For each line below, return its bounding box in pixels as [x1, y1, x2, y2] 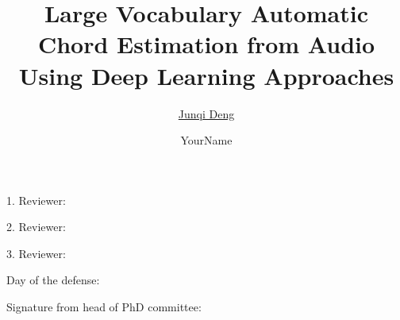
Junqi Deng [178, 105, 235, 121]
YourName [180, 132, 233, 148]
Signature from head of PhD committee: [6, 299, 202, 315]
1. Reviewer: [6, 191, 66, 208]
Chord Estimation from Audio [37, 28, 375, 60]
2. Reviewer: [6, 218, 66, 235]
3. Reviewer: [6, 245, 66, 261]
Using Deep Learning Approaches [18, 59, 394, 91]
